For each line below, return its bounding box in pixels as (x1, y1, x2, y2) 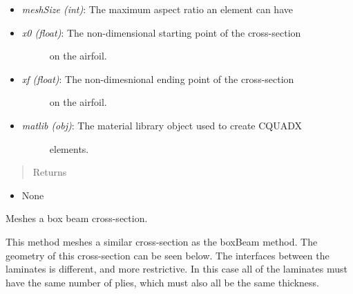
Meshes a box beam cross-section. (6, 211, 148, 226)
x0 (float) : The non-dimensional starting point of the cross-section (21, 25, 301, 39)
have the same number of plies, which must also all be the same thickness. (6, 275, 319, 289)
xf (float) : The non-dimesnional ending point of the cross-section (21, 71, 294, 86)
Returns (32, 165, 67, 179)
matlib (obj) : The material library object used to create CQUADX (21, 118, 303, 132)
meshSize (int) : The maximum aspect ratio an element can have (21, 2, 293, 16)
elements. (49, 141, 89, 156)
